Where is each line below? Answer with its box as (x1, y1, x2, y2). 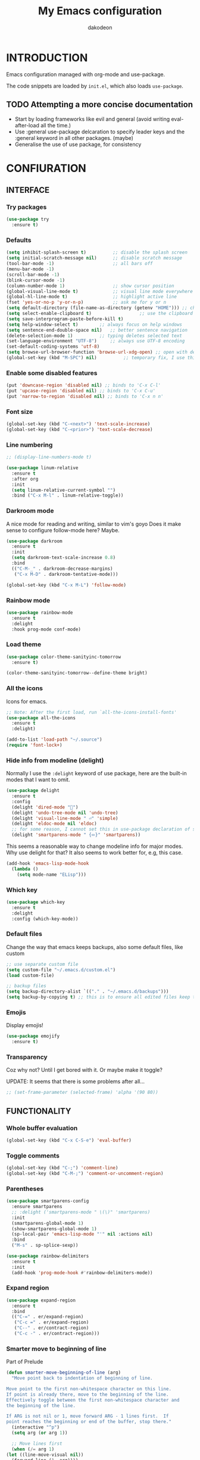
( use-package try (6, 216, 49, 223)
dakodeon (87, 24, 112, 31)
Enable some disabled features (6, 369, 98, 377)
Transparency (6, 1053, 48, 1061)
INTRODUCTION (6, 51, 88, 64)
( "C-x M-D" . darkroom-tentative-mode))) (14, 571, 118, 577)
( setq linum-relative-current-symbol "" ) (11, 487, 116, 493)
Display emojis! (6, 1022, 43, 1029)
